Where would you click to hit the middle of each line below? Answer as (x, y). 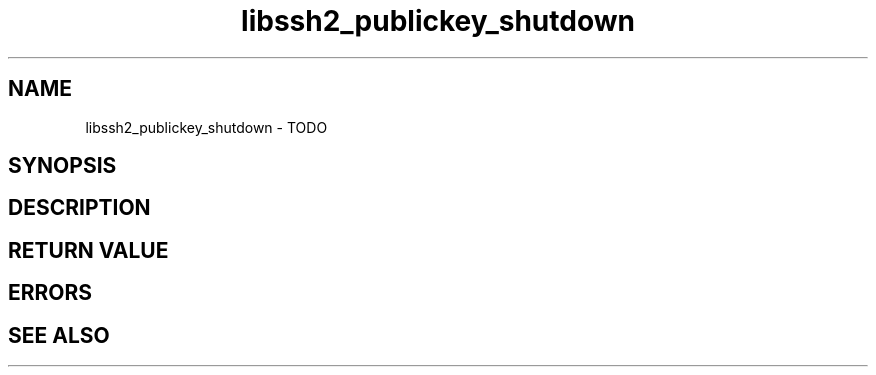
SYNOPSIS (62, 166)
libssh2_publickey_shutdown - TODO (206, 127)
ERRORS (50, 293)
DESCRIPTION (79, 208)
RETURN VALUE (88, 250)
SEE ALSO (59, 335)
